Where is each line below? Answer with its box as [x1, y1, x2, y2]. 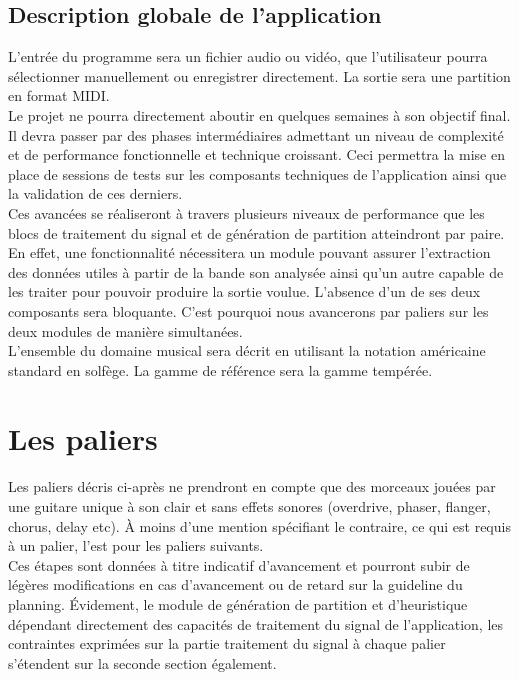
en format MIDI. [8, 85, 110, 106]
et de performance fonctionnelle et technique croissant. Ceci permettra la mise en [8, 144, 505, 165]
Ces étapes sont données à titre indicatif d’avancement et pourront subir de [8, 554, 470, 575]
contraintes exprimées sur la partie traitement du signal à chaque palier [8, 633, 446, 654]
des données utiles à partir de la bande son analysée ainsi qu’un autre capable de [8, 261, 504, 282]
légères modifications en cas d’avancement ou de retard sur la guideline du [8, 574, 463, 595]
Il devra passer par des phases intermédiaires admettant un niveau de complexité [8, 124, 504, 145]
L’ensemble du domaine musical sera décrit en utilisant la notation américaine [8, 340, 486, 361]
